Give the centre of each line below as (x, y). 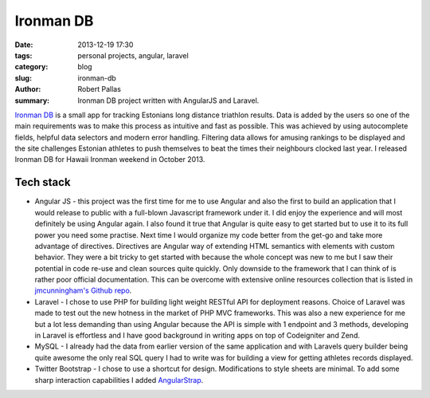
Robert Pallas (99, 89)
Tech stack (43, 182)
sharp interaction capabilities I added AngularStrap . (119, 380)
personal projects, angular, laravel (133, 55)
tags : (23, 55)
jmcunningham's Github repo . (83, 290)
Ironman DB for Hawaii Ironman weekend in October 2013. (110, 160)
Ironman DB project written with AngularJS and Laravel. (168, 100)
